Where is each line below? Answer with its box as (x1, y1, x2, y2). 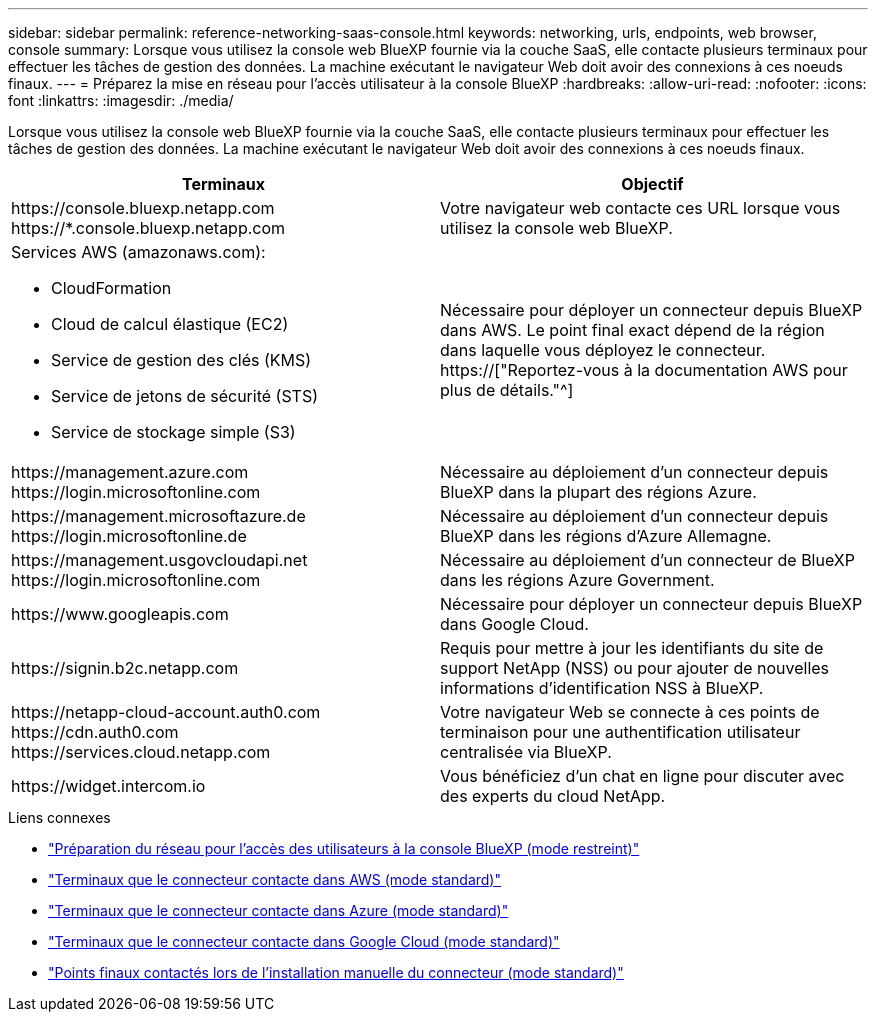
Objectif (621, 174, 684, 194)
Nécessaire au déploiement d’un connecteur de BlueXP (440, 550, 855, 570)
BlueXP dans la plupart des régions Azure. (440, 482, 757, 502)
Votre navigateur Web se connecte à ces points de (440, 702, 820, 722)
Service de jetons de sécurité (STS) (51, 386, 319, 406)
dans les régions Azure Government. (440, 570, 715, 590)
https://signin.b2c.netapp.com (11, 658, 239, 678)
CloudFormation (51, 278, 172, 298)
